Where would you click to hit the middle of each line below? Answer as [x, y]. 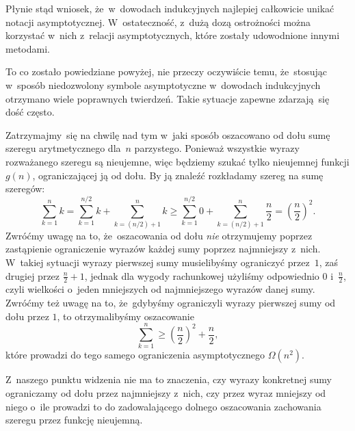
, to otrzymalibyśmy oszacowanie [126, 316]
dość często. [30, 112]
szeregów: [25, 188]
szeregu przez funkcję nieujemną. [74, 420]
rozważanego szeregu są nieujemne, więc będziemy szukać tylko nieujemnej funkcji [177, 161]
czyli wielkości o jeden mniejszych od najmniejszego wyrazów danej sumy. [160, 289]
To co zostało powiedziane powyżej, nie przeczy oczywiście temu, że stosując [167, 71]
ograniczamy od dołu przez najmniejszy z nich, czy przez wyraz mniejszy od [166, 392]
